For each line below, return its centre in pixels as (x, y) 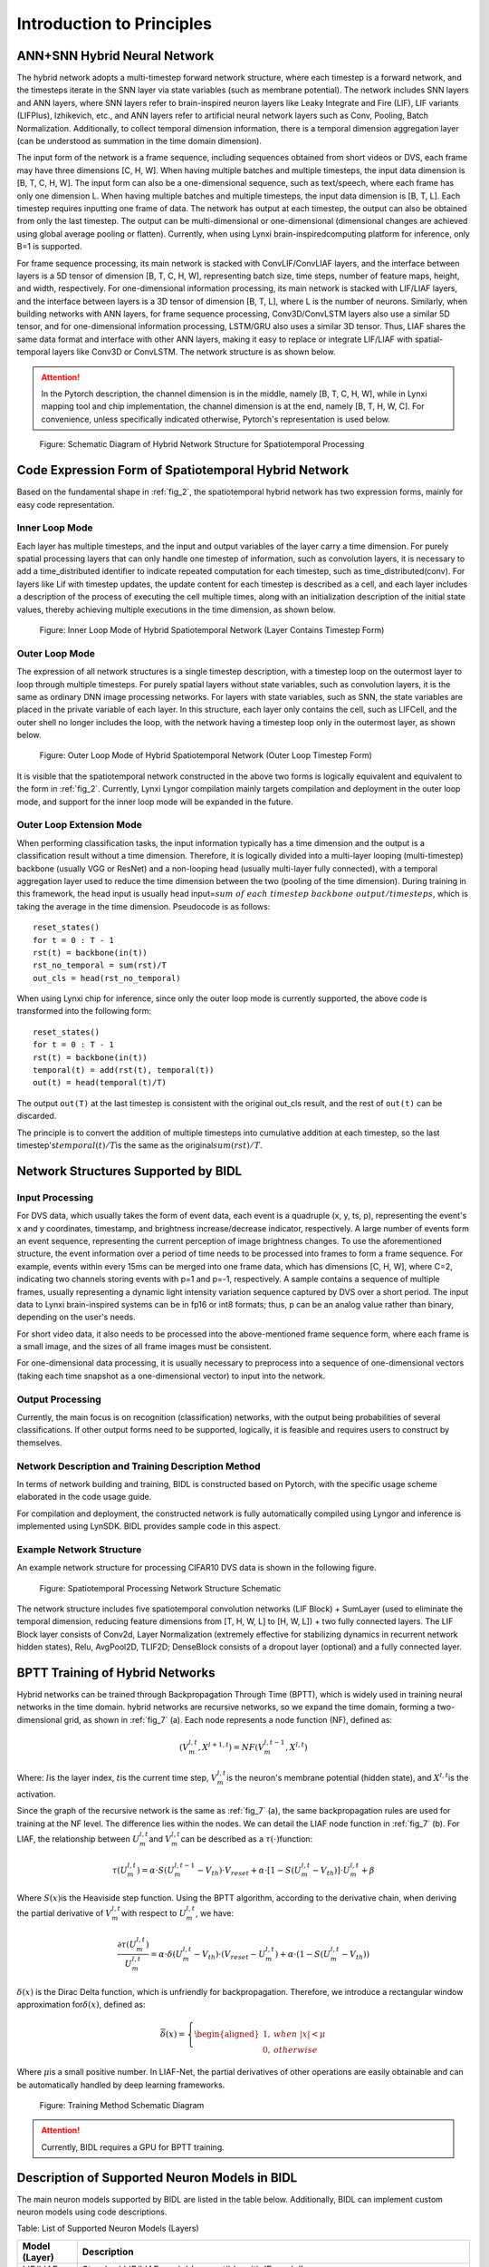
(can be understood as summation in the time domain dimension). (139, 141)
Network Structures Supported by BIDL (129, 1171)
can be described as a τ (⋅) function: (247, 1839)
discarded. (37, 1116)
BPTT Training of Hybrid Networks (116, 1673)
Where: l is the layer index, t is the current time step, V (117, 1778)
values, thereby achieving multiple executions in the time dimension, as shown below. (176, 609)
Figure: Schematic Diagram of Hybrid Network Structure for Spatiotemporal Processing (202, 444)
